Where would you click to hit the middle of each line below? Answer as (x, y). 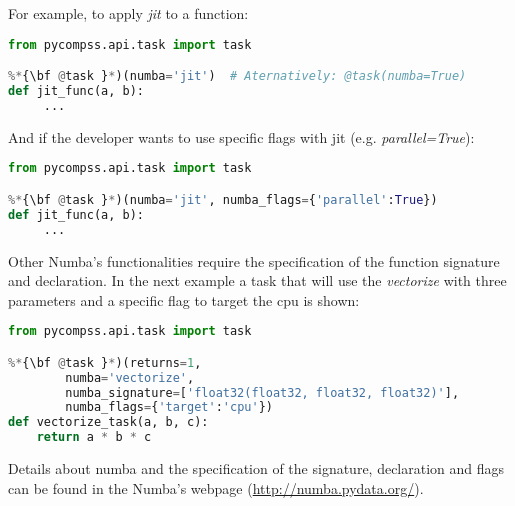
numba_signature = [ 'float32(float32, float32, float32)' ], (262, 392)
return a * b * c (94, 437)
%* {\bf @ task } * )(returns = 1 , (105, 362)
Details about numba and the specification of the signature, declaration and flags (256, 468)
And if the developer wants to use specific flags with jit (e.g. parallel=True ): (241, 136)
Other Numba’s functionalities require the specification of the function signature (254, 260)
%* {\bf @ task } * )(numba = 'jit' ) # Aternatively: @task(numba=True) (237, 76)
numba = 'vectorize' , (130, 377)
